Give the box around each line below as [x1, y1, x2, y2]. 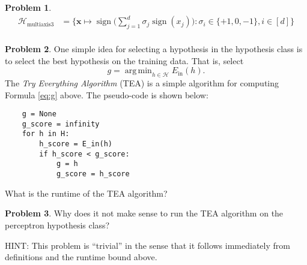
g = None [22, 110, 56, 119]
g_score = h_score [56, 170, 130, 179]
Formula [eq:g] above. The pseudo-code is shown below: [5, 88, 208, 101]
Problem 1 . [5, 1, 52, 13]
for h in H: [22, 130, 70, 138]
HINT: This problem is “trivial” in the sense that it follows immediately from [5, 239, 290, 251]
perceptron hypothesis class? [5, 218, 110, 231]
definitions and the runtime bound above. [5, 251, 157, 263]
